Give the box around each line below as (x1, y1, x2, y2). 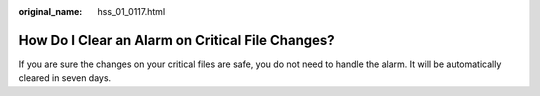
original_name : (18, 6, 83, 17)
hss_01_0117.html (97, 6, 166, 17)
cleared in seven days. (18, 72, 112, 84)
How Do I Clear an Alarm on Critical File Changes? (18, 31, 335, 49)
